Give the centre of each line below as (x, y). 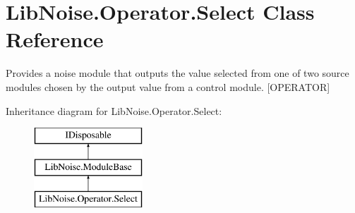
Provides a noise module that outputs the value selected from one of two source (177, 73)
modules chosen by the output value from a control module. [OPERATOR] (168, 86)
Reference (55, 39)
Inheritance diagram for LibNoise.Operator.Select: (114, 110)
